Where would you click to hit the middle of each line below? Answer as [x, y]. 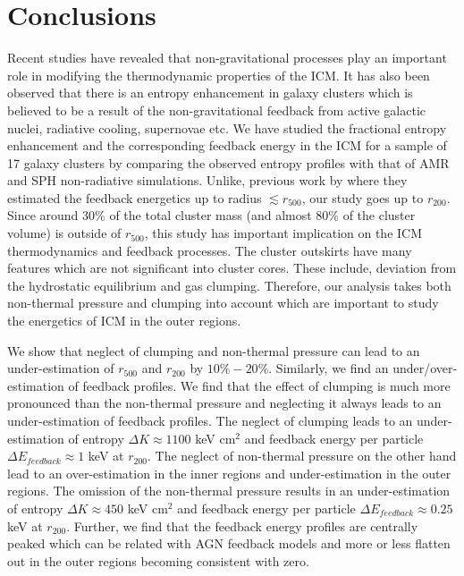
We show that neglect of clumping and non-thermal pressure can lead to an [214, 350]
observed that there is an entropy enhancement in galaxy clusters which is [210, 93]
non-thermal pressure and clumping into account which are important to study [223, 303]
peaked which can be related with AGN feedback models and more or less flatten [229, 543]
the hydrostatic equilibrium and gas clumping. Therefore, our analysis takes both [229, 285]
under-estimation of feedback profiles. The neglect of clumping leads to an [210, 420]
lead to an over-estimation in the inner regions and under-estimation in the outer [229, 473]
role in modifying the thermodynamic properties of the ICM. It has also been [219, 75]
